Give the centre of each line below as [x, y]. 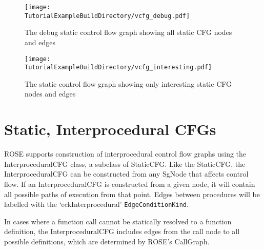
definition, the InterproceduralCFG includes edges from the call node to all [122, 231]
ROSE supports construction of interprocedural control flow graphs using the [125, 154]
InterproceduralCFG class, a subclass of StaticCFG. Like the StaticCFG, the [125, 164]
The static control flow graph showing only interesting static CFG [128, 83]
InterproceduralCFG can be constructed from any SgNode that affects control [126, 174]
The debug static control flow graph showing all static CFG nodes [128, 32]
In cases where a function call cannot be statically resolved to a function [118, 221]
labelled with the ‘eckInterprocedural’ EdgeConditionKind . [96, 204]
